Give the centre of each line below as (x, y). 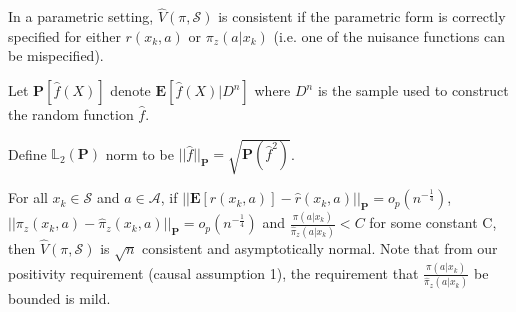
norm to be (139, 153)
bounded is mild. (59, 298)
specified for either (64, 35)
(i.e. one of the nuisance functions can (389, 35)
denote (130, 90)
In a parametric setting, (81, 16)
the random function (71, 114)
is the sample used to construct (413, 90)
